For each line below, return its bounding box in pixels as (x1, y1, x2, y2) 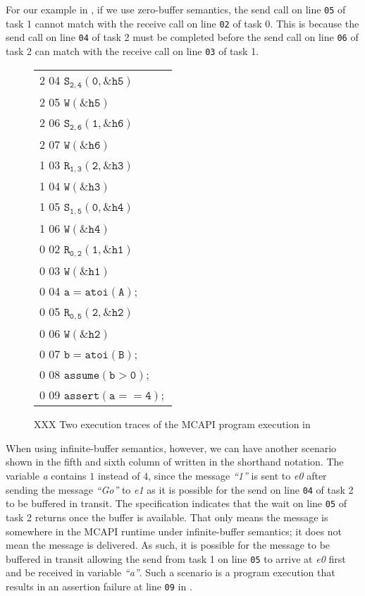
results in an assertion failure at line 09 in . (6, 578, 192, 593)
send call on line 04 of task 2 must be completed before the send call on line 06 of (6, 30, 359, 44)
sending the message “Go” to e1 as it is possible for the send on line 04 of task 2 (6, 482, 354, 497)
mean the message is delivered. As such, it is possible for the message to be (6, 537, 330, 552)
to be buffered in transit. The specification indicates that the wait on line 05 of (6, 496, 347, 511)
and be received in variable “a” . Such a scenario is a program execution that (6, 565, 335, 580)
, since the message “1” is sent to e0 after (148, 468, 327, 483)
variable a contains (6, 468, 87, 483)
